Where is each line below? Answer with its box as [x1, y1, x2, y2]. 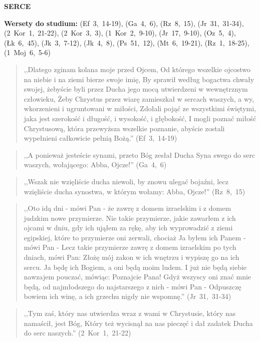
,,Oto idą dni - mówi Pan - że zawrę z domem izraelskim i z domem [24, 203, 231, 213]
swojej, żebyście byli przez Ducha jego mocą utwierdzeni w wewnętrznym [24, 84, 248, 94]
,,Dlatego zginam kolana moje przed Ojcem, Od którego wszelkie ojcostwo [24, 64, 251, 74]
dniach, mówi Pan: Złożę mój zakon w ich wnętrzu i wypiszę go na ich [24, 252, 239, 262]
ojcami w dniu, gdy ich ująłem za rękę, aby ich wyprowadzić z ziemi [24, 222, 233, 233]
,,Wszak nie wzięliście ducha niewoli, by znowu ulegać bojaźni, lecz [24, 176, 228, 186]
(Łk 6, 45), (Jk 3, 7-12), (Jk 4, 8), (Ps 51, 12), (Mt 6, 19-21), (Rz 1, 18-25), [4, 37, 249, 48]
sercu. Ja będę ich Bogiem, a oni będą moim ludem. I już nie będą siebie [24, 261, 247, 272]
